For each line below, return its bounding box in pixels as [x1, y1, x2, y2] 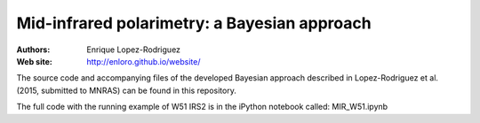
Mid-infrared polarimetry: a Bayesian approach [16, 13, 372, 33]
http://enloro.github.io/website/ [86, 56, 201, 66]
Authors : [16, 44, 51, 55]
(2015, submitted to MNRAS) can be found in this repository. [16, 85, 237, 96]
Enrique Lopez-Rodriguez [86, 44, 181, 55]
